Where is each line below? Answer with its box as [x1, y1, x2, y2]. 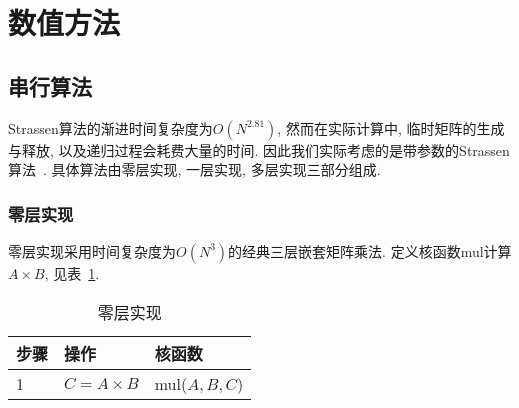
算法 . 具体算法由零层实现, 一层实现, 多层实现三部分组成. [8, 159, 381, 180]
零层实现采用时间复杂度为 [8, 240, 176, 261]
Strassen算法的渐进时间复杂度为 [8, 117, 213, 138]
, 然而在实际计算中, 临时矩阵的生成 [277, 117, 505, 138]
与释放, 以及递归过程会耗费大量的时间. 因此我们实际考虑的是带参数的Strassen [8, 139, 510, 160]
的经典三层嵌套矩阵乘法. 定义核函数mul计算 [228, 240, 512, 261]
